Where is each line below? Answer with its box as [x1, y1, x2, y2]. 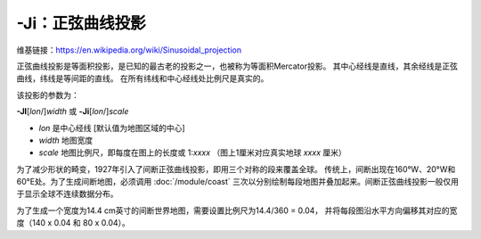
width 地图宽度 [38, 135, 94, 145]
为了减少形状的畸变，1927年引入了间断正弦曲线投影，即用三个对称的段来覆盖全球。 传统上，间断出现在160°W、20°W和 [16, 163, 456, 174]
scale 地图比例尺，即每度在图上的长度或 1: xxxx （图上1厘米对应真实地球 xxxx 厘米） [38, 147, 346, 158]
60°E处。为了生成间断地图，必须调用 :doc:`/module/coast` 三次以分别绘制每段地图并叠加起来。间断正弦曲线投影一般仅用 [16, 177, 459, 187]
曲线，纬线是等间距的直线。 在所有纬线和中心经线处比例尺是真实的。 [16, 73, 269, 84]
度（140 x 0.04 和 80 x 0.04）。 [16, 218, 131, 228]
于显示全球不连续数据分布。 [16, 188, 118, 200]
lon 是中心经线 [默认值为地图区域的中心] [38, 122, 186, 133]
